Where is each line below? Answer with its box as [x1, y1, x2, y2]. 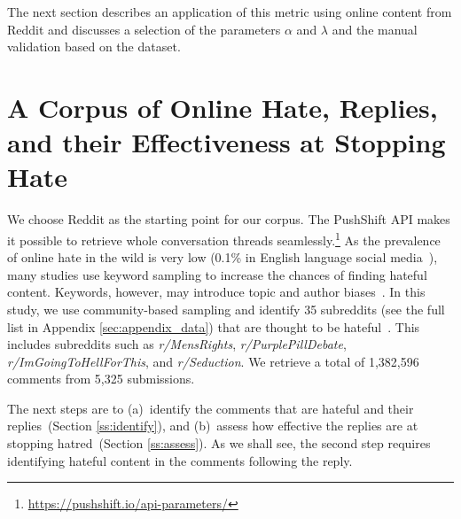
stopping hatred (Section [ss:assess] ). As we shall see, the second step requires [7, 434, 431, 453]
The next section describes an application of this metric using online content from [7, 3, 452, 20]
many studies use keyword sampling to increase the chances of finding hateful [7, 265, 427, 283]
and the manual [332, 19, 418, 38]
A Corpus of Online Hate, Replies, [7, 89, 438, 125]
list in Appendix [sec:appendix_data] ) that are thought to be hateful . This [7, 317, 420, 336]
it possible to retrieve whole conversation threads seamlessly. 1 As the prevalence [7, 228, 441, 249]
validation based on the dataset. [7, 37, 181, 56]
